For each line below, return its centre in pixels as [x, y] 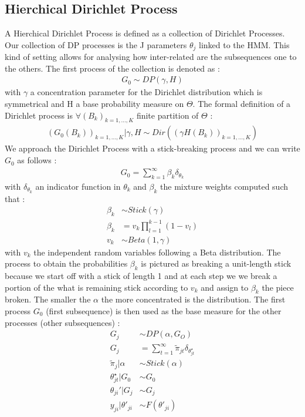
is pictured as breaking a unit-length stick [216, 263]
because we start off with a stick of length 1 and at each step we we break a [141, 276]
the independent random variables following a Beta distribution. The [157, 252]
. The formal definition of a [242, 104]
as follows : [37, 160]
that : [15, 198]
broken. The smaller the [48, 299]
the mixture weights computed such [224, 186]
